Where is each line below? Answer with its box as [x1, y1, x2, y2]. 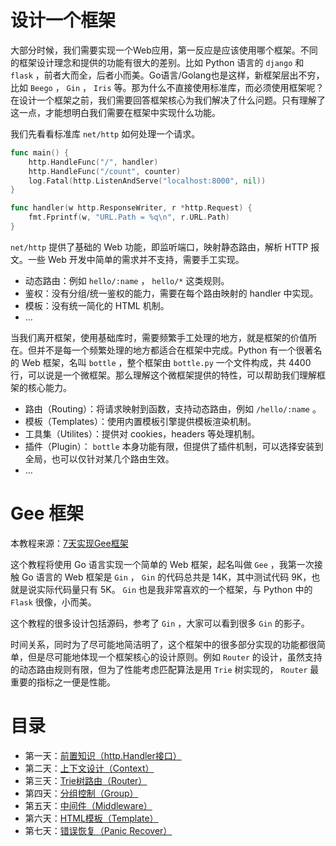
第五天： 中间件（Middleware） [24, 799, 153, 811]
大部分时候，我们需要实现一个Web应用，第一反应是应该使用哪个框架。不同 [10, 44, 318, 56]
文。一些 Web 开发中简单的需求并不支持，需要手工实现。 [10, 253, 245, 265]
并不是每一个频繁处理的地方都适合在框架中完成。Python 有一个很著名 [36, 344, 323, 356]
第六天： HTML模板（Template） [24, 812, 159, 824]
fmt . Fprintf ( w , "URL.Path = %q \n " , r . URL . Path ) [28, 212, 230, 223]
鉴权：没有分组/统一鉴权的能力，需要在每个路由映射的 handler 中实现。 [24, 287, 319, 299]
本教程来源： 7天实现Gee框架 [10, 537, 129, 549]
